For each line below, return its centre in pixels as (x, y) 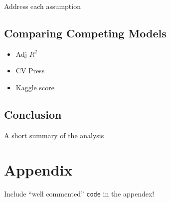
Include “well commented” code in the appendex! (79, 193)
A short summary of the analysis (54, 135)
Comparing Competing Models (85, 33)
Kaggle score (35, 87)
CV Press (30, 71)
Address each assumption (42, 6)
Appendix (38, 169)
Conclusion (33, 114)
